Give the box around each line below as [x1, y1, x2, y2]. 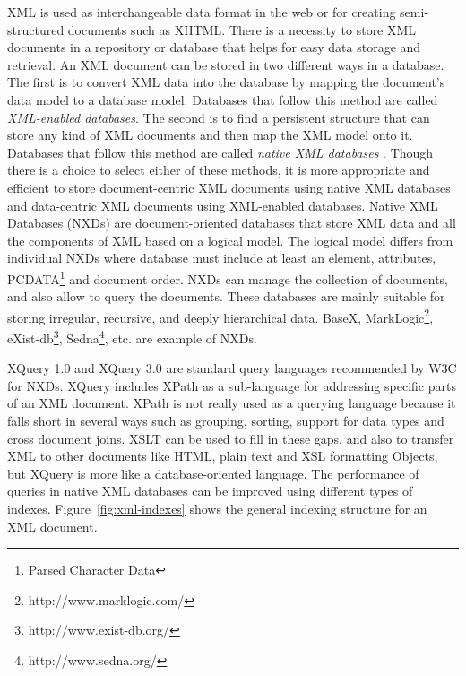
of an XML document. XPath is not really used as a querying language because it [7, 394, 456, 412]
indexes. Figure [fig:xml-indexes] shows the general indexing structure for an [7, 499, 427, 517]
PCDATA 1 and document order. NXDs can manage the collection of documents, [7, 266, 448, 288]
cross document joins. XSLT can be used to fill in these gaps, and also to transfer [7, 429, 454, 447]
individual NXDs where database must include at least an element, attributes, [7, 248, 436, 267]
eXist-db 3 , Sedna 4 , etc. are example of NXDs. [7, 326, 257, 347]
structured [7, 20, 65, 39]
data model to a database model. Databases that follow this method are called [7, 90, 438, 108]
